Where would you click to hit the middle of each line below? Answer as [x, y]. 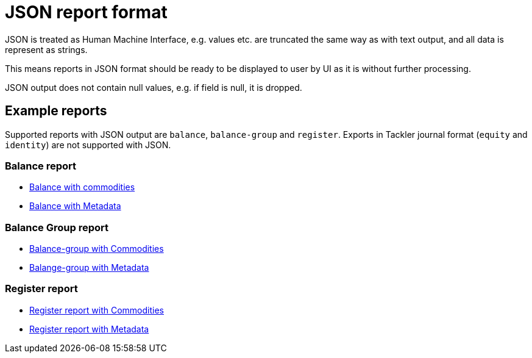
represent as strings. [46, 49]
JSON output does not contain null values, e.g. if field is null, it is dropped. [154, 87]
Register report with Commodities [97, 310]
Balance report [41, 166]
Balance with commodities [82, 187]
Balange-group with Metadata [89, 268]
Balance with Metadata [75, 206]
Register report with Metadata [89, 329]
